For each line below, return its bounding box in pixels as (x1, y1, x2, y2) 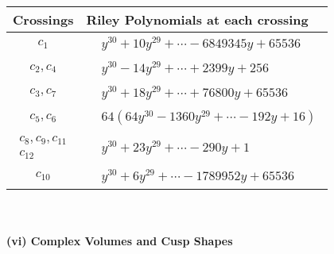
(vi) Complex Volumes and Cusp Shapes (6, 233, 233, 249)
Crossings (13, 10, 74, 29)
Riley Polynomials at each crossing (86, 10, 309, 29)
